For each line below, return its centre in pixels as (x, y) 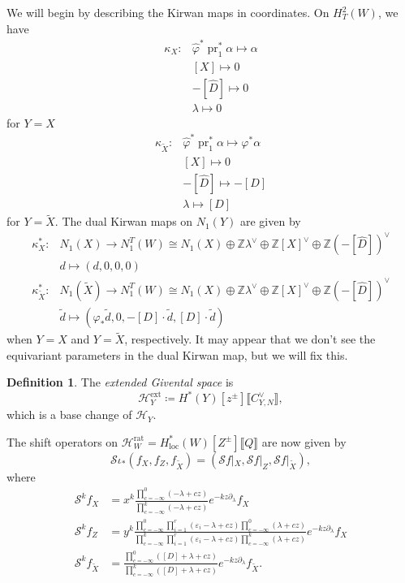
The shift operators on (62, 441)
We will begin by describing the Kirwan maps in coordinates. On (168, 12)
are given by (270, 221)
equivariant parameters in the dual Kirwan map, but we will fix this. (177, 354)
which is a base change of (69, 415)
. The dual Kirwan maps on (124, 221)
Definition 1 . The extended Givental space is (120, 382)
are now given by (304, 441)
